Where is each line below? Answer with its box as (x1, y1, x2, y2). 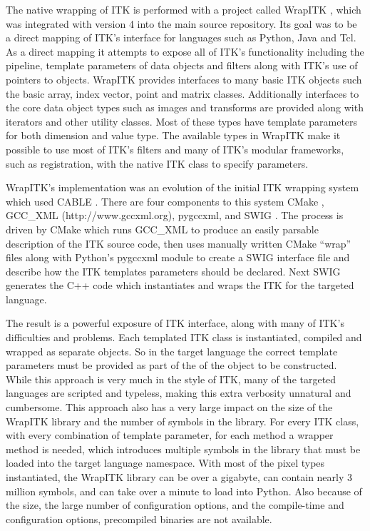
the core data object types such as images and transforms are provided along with (6, 100, 364, 115)
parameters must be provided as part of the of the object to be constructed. (6, 358, 337, 373)
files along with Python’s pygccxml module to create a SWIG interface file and (6, 250, 350, 265)
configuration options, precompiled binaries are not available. (6, 511, 272, 526)
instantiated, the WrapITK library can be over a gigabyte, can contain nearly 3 (6, 470, 353, 484)
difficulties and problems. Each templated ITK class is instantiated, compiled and (6, 330, 362, 345)
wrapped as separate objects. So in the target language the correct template (6, 343, 338, 358)
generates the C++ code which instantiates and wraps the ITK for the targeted (6, 278, 354, 293)
